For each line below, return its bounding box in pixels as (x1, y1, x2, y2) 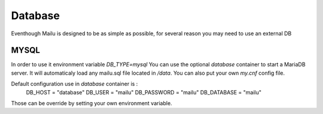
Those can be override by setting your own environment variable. (11, 100, 173, 107)
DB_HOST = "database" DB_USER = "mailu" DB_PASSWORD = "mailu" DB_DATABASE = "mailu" (26, 88, 262, 95)
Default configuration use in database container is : (11, 81, 138, 88)
